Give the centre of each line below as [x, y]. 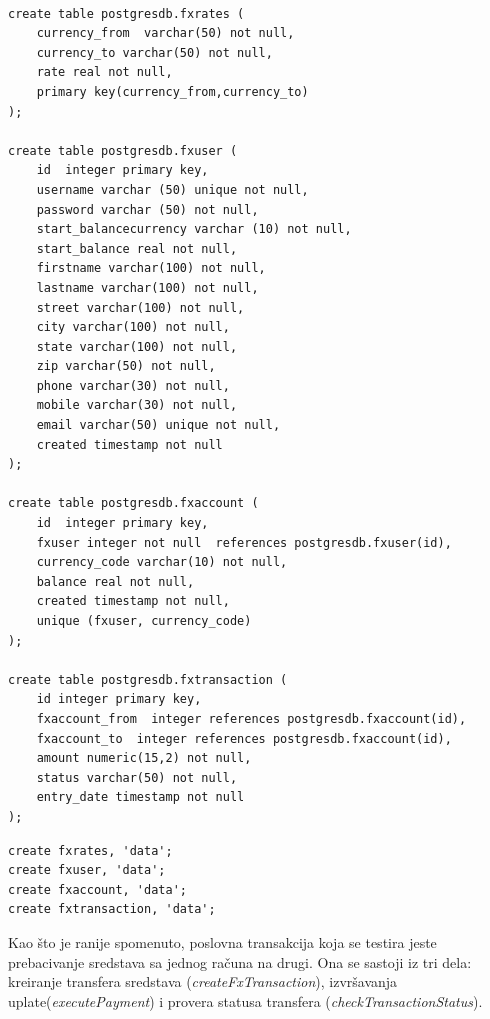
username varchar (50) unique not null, [172, 189]
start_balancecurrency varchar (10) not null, [194, 229]
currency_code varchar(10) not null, [162, 562]
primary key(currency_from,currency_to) [172, 91]
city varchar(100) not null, [133, 327]
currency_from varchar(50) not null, [165, 33]
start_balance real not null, [137, 248]
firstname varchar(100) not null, [151, 268]
